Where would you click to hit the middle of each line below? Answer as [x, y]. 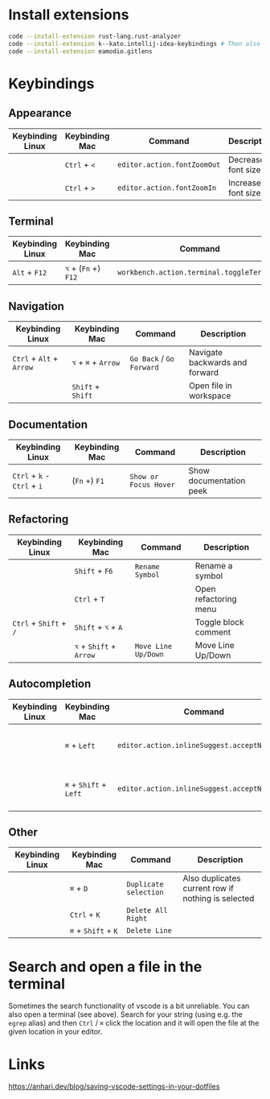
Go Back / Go [152, 358]
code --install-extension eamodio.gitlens [80, 51]
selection [145, 892]
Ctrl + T [90, 599]
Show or [144, 477]
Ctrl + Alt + [35, 358]
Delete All [147, 911]
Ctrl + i [27, 486]
